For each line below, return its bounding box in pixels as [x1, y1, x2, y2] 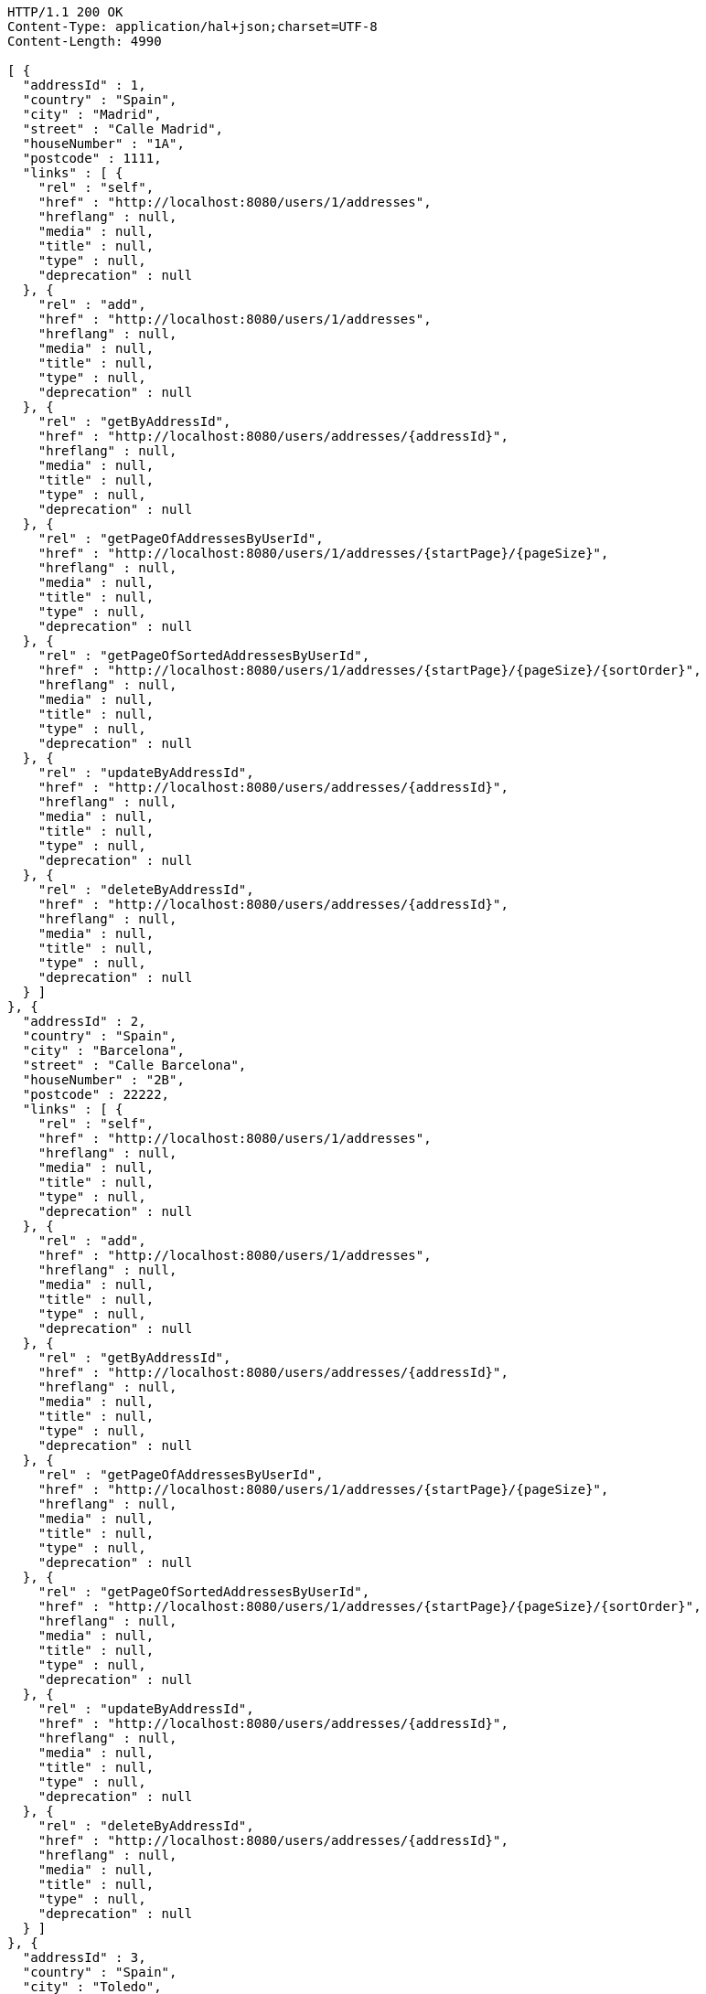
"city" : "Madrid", [22, 107, 162, 122]
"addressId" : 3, [22, 1950, 146, 1965]
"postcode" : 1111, [22, 151, 162, 165]
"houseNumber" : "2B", [22, 1072, 185, 1087]
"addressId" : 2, [22, 1014, 146, 1029]
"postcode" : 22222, [22, 1087, 170, 1102]
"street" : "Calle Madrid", [22, 122, 224, 136]
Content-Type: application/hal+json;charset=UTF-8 [7, 19, 378, 34]
